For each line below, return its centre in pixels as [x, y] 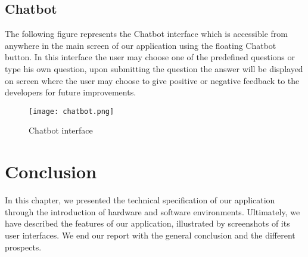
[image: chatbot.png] [71, 111]
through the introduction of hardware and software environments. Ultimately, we [153, 211]
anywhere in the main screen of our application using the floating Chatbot [141, 45]
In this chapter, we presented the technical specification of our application [140, 200]
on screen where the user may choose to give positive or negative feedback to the [152, 80]
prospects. [23, 247]
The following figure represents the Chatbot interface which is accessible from [146, 34]
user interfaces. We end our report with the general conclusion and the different [150, 235]
